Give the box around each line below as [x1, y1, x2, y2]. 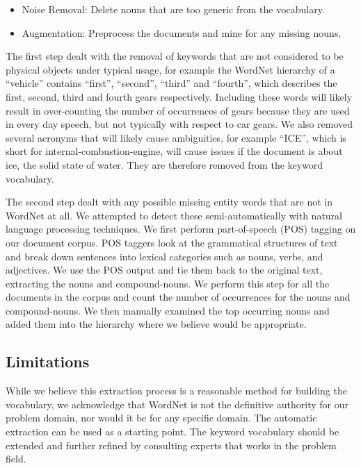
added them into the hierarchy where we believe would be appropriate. [6, 317, 307, 331]
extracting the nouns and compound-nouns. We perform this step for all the [6, 276, 330, 290]
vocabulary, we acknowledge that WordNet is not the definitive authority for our [6, 396, 349, 411]
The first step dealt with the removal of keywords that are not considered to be [6, 49, 344, 63]
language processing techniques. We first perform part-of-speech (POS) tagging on [6, 222, 356, 236]
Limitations [6, 351, 90, 372]
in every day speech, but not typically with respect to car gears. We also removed [6, 117, 353, 131]
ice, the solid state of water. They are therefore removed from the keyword [6, 157, 323, 172]
